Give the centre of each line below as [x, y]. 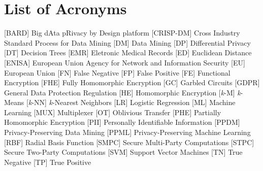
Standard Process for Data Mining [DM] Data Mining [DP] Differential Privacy [127, 42]
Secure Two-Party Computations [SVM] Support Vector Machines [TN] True [123, 152]
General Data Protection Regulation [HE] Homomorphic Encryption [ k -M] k [122, 92]
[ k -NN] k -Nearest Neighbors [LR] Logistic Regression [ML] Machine [131, 102]
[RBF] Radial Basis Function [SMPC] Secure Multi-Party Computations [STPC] [129, 142]
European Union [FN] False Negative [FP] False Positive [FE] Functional [117, 72]
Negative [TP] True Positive [48, 162]
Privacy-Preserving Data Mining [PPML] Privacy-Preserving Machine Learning [127, 132]
